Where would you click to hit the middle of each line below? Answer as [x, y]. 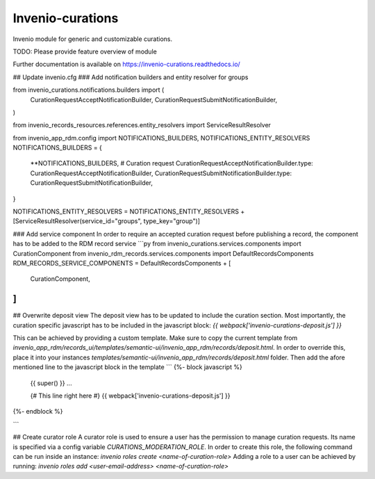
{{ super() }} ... [51, 383]
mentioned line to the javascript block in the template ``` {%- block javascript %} [127, 367]
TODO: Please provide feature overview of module [85, 51]
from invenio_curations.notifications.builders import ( [89, 90]
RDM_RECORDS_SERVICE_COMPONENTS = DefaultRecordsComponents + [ [122, 263]
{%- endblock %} [38, 412]
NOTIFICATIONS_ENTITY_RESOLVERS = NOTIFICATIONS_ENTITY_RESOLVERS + [129, 211]
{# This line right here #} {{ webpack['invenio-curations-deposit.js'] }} [130, 396]
